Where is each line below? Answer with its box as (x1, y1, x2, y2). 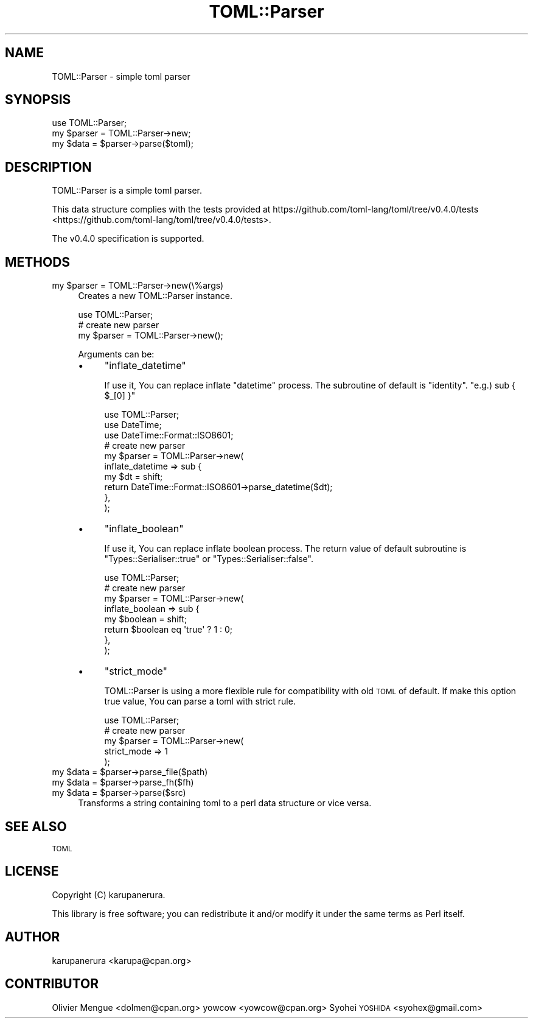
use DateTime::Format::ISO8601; (104, 430, 234, 441)
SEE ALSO (5, 818, 67, 834)
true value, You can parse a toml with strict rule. (104, 696, 296, 707)
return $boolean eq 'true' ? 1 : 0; (104, 624, 233, 635)
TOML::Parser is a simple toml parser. (52, 185, 203, 196)
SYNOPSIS (5, 92, 71, 108)
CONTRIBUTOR (5, 976, 99, 992)
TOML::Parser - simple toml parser (52, 71, 190, 82)
